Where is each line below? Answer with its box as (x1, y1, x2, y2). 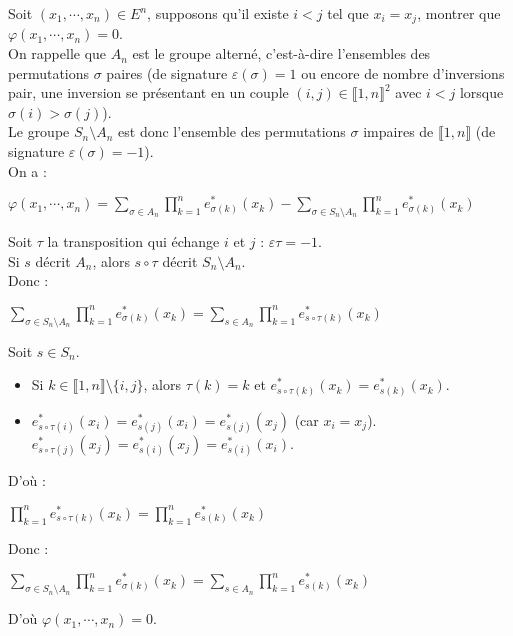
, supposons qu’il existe (147, 3, 289, 23)
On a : (8, 160, 47, 181)
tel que (327, 3, 369, 23)
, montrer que (417, 3, 501, 23)
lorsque (459, 82, 504, 103)
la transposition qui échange (47, 231, 220, 252)
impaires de (363, 121, 434, 142)
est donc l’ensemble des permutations (118, 121, 346, 142)
